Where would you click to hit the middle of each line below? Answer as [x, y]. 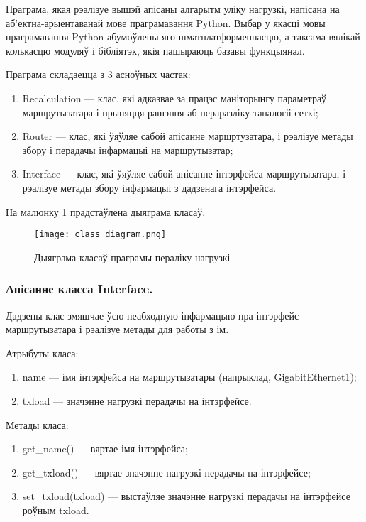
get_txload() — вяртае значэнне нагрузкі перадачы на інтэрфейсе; [166, 472]
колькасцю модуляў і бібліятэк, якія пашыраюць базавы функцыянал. [155, 50]
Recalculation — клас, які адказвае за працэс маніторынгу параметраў [174, 98]
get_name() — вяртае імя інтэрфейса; [105, 448]
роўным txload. [56, 510]
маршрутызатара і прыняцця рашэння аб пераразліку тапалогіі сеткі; [170, 112]
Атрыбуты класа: [42, 353]
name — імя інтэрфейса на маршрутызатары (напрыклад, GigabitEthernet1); [189, 377]
